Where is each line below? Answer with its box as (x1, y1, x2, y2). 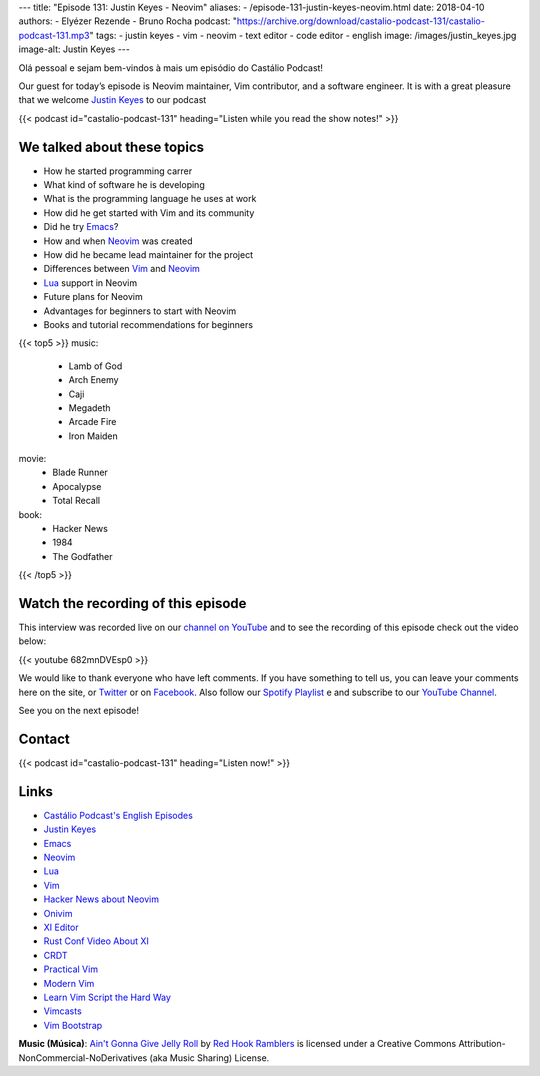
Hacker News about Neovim (43, 893, 160, 905)
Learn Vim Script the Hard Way (43, 991, 172, 1003)
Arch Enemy (68, 374, 119, 386)
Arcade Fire (68, 416, 117, 428)
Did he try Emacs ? (43, 221, 119, 233)
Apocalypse (52, 480, 102, 492)
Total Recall (52, 495, 100, 507)
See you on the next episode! (18, 705, 140, 717)
